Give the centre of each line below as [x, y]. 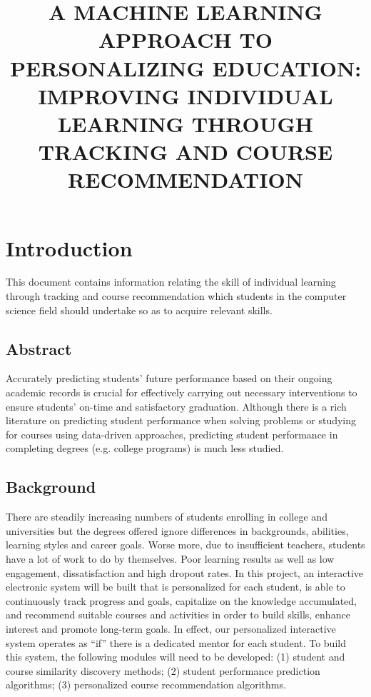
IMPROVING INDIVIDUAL [185, 95]
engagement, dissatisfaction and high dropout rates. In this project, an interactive [185, 572]
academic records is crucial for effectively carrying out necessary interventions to [182, 392]
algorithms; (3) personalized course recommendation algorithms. [146, 685]
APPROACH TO [185, 40]
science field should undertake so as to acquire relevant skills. [139, 310]
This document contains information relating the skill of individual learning [171, 282]
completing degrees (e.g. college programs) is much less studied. [145, 448]
